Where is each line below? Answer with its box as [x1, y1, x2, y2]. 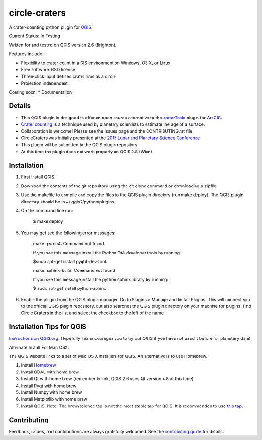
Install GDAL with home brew [21, 369, 79, 375]
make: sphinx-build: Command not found [33, 268, 115, 273]
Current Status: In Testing [9, 33, 60, 39]
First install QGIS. [21, 174, 56, 180]
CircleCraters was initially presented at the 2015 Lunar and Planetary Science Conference [21, 135, 200, 141]
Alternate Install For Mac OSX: [9, 344, 69, 350]
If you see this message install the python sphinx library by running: [33, 276, 168, 282]
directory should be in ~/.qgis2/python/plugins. [21, 199, 115, 204]
